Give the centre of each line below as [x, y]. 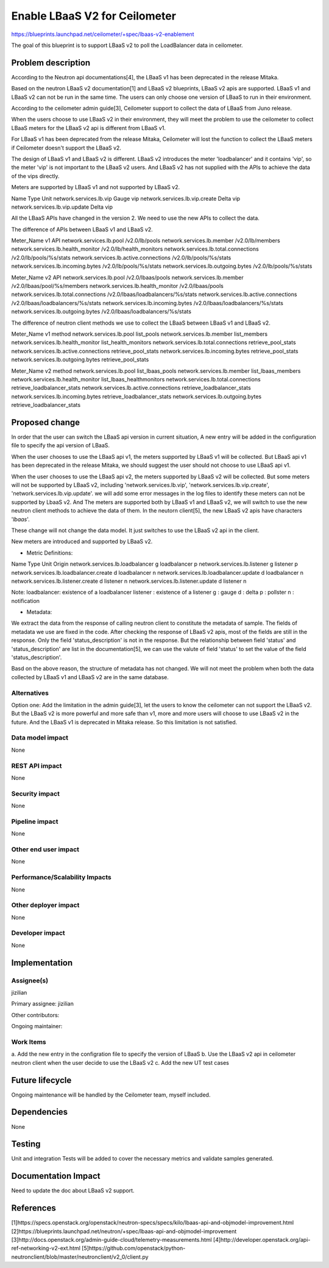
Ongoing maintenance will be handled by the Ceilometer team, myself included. [111, 1095]
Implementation [42, 963]
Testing [26, 1144]
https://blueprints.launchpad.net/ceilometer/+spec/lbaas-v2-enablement [103, 34]
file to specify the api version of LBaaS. [60, 445]
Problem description [51, 63]
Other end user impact [45, 849]
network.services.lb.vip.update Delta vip [62, 207]
